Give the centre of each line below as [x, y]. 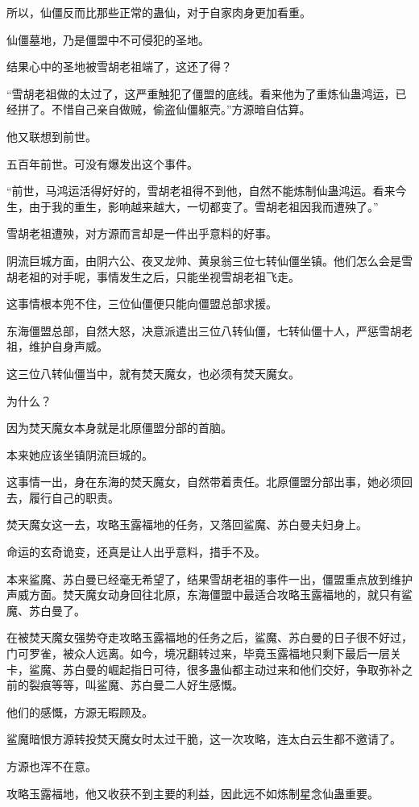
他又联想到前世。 [52, 136]
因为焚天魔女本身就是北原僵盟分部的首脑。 [119, 428]
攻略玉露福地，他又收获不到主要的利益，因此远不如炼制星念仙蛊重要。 [193, 793]
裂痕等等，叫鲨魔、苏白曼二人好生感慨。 [136, 685]
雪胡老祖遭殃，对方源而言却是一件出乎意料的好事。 [142, 233]
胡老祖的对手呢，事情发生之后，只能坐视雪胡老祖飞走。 [153, 276]
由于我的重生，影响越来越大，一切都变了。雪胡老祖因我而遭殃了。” [203, 206]
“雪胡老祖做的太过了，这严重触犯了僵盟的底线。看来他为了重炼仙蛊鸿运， [201, 93]
